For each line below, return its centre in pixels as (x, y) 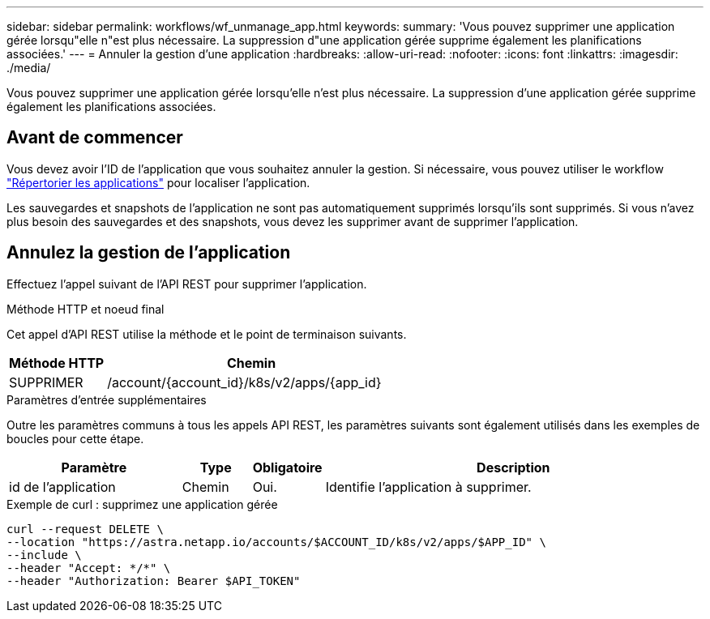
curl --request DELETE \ (85, 529)
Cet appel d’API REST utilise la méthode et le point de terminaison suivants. (207, 334)
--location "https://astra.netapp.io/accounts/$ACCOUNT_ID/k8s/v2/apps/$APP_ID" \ (276, 542)
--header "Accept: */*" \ (89, 568)
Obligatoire (287, 467)
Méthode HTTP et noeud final (86, 309)
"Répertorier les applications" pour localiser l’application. (158, 182)
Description (513, 467)
